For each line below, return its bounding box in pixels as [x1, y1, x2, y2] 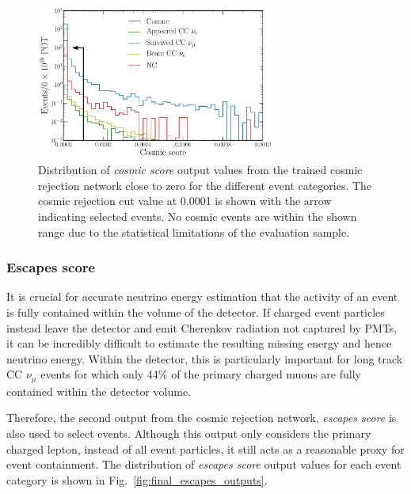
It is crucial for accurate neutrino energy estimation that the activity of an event [6, 288, 398, 305]
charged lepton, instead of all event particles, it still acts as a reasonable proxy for [6, 440, 405, 457]
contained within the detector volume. [6, 382, 191, 399]
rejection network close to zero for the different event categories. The [38, 177, 372, 193]
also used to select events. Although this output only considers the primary [6, 425, 371, 442]
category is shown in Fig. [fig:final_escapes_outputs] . [6, 471, 268, 488]
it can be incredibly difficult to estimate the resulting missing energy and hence [6, 335, 392, 351]
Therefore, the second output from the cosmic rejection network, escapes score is [6, 409, 397, 426]
